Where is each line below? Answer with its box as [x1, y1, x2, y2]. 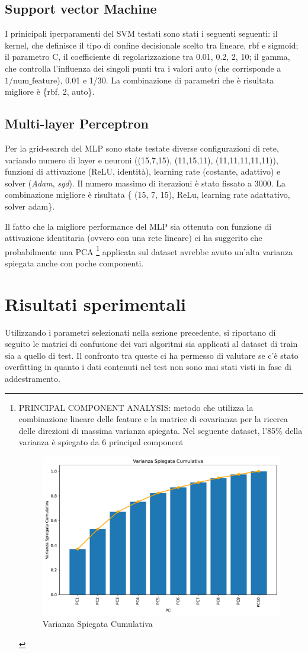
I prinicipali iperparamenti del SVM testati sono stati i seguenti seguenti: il [5, 27, 278, 40]
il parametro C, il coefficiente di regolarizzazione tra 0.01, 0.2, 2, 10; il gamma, [5, 50, 290, 63]
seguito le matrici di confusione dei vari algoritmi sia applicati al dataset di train [5, 337, 298, 350]
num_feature [13, 76, 57, 85]
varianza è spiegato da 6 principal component [18, 436, 184, 448]
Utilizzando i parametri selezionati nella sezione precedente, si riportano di [5, 326, 276, 338]
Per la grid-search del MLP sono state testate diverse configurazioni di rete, [5, 141, 279, 154]
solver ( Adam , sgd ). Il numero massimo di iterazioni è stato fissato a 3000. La [5, 176, 285, 189]
